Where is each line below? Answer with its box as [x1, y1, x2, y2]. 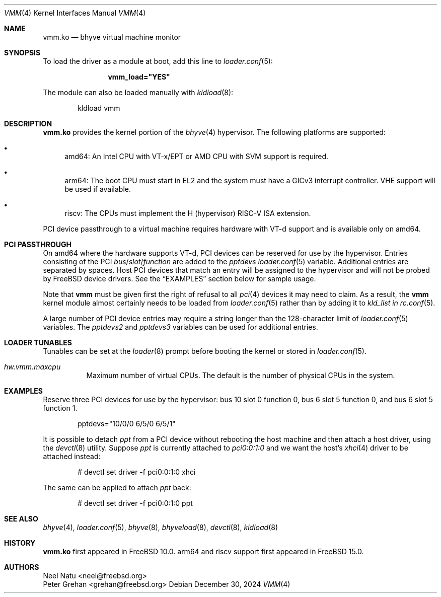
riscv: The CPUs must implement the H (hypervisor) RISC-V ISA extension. [64, 209, 311, 217]
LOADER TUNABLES [4, 338, 72, 347]
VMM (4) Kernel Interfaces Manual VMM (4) [4, 9, 146, 17]
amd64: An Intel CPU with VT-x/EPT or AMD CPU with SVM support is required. [64, 152, 329, 161]
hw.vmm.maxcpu [4, 362, 61, 371]
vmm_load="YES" [108, 72, 170, 81]
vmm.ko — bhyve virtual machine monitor [43, 33, 181, 41]
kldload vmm [78, 104, 120, 112]
